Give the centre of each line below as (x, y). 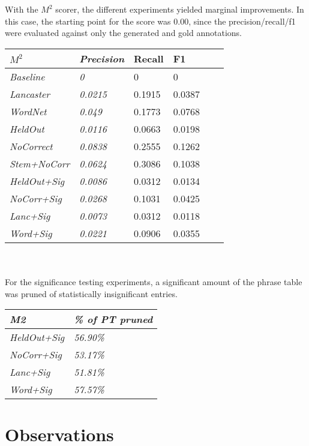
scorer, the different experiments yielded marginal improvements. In (180, 9)
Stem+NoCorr (40, 163)
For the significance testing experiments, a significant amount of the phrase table (154, 281)
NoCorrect (31, 146)
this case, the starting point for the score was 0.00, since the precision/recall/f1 (150, 21)
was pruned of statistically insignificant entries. (91, 293)
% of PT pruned (113, 319)
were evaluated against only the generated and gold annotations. (123, 33)
